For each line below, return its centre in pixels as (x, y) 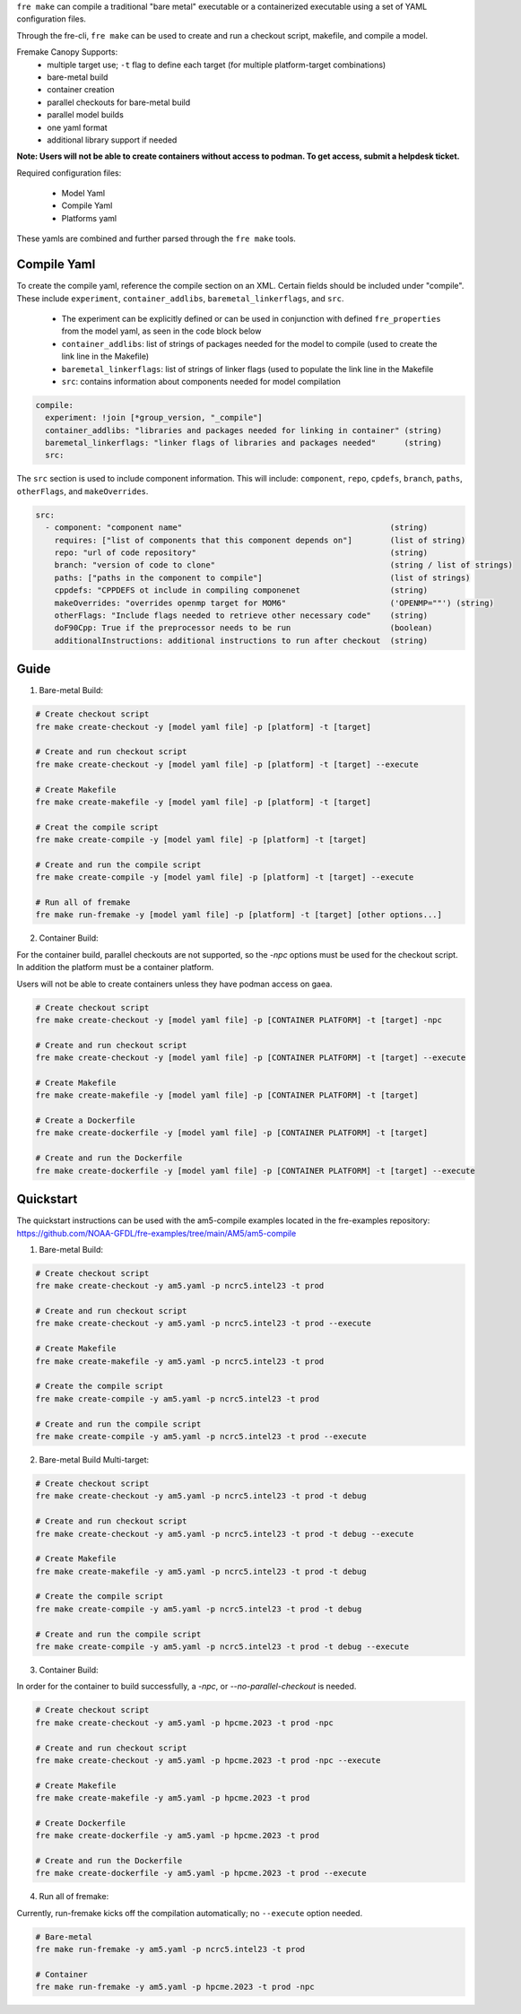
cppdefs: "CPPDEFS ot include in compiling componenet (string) (241, 590)
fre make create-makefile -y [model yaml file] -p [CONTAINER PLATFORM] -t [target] (227, 1095)
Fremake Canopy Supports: (67, 52)
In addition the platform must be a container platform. (115, 968)
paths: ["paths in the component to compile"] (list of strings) (262, 577)
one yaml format (77, 127)
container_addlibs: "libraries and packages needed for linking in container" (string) (244, 430)
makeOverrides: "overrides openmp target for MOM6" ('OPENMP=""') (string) (274, 603)
